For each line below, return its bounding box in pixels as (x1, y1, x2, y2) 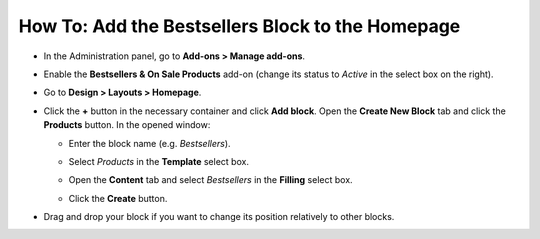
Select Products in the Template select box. (68, 155, 250, 167)
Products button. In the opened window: (43, 119, 211, 131)
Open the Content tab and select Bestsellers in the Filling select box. (68, 174, 354, 186)
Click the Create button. (68, 192, 168, 204)
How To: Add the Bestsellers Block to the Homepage (18, 15, 461, 37)
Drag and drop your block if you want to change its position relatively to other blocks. (43, 211, 395, 223)
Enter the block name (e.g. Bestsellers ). (68, 137, 231, 149)
